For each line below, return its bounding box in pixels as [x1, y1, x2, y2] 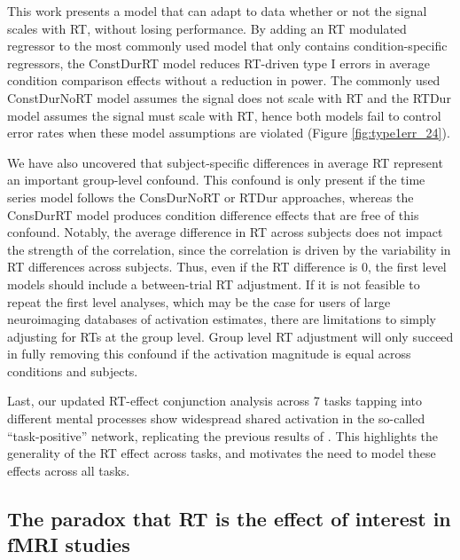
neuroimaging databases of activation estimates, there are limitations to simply [7, 310, 436, 328]
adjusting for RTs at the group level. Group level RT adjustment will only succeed [7, 327, 454, 345]
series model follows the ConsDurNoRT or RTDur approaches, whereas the [7, 187, 414, 206]
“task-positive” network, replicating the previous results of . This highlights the [7, 426, 439, 445]
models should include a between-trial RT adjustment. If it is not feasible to [7, 274, 420, 293]
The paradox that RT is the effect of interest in [7, 504, 451, 532]
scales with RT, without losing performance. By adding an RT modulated [7, 19, 407, 37]
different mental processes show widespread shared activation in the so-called [7, 409, 425, 428]
